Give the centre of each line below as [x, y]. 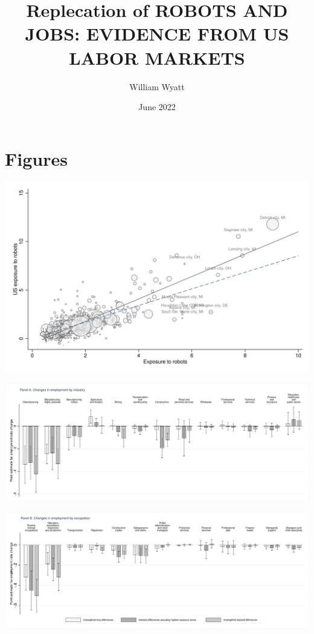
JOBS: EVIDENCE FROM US [157, 34]
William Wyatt [157, 86]
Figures [36, 158]
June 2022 [157, 107]
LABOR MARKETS [157, 57]
